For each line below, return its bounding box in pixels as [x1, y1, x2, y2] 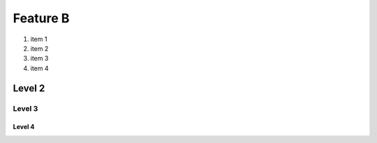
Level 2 [13, 82, 45, 94]
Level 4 [13, 123, 35, 131]
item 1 [30, 35, 47, 43]
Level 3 [13, 103, 38, 113]
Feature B [13, 10, 70, 26]
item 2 [30, 44, 49, 52]
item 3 [30, 54, 49, 63]
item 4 [30, 63, 49, 73]
